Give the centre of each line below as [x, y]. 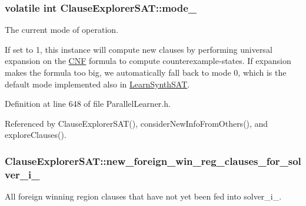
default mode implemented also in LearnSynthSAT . [97, 84]
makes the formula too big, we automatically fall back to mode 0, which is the [146, 72]
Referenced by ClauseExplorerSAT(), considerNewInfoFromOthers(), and [137, 123]
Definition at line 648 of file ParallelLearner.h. [88, 104]
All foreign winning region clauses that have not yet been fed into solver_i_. [143, 196]
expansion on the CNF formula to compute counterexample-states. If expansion [148, 61]
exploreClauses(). [36, 135]
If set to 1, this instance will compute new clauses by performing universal [139, 49]
